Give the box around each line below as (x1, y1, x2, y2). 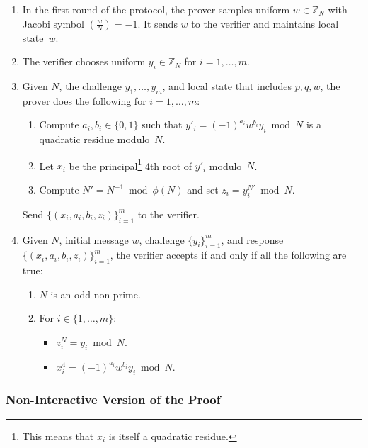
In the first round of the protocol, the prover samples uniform (22, 2, 290, 16)
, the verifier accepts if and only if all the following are (110, 247, 347, 262)
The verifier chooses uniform (22, 54, 146, 69)
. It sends (137, 16, 178, 30)
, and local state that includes (162, 78, 292, 93)
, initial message (59, 232, 129, 247)
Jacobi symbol (22, 16, 84, 30)
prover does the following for (22, 93, 146, 108)
